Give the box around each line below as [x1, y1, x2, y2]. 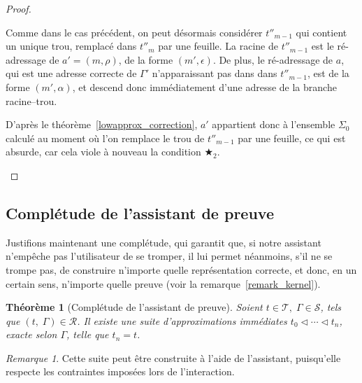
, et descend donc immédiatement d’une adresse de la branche [72, 79, 337, 94]
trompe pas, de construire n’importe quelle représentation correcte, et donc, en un [6, 262, 357, 277]
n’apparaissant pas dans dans [152, 66, 277, 81]
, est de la [307, 66, 349, 81]
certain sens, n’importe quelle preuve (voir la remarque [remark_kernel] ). [6, 276, 321, 291]
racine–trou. [6, 93, 57, 108]
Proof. [6, 1, 31, 15]
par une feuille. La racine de [158, 39, 278, 53]
